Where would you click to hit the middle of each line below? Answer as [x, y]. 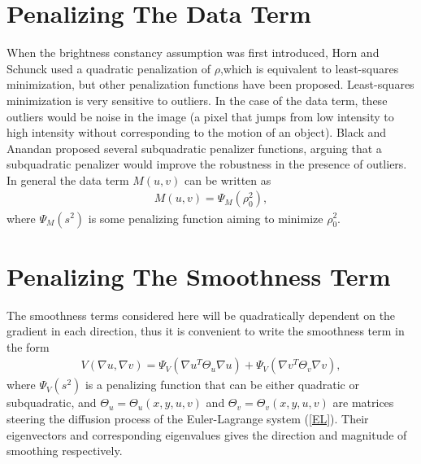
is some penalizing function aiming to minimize [206, 218]
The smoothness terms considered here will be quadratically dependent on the [201, 315]
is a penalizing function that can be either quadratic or [222, 385]
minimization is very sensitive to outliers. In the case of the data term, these [197, 100]
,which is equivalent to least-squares [309, 68]
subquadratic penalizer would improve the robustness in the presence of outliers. [207, 164]
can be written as [228, 179]
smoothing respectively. [65, 451]
